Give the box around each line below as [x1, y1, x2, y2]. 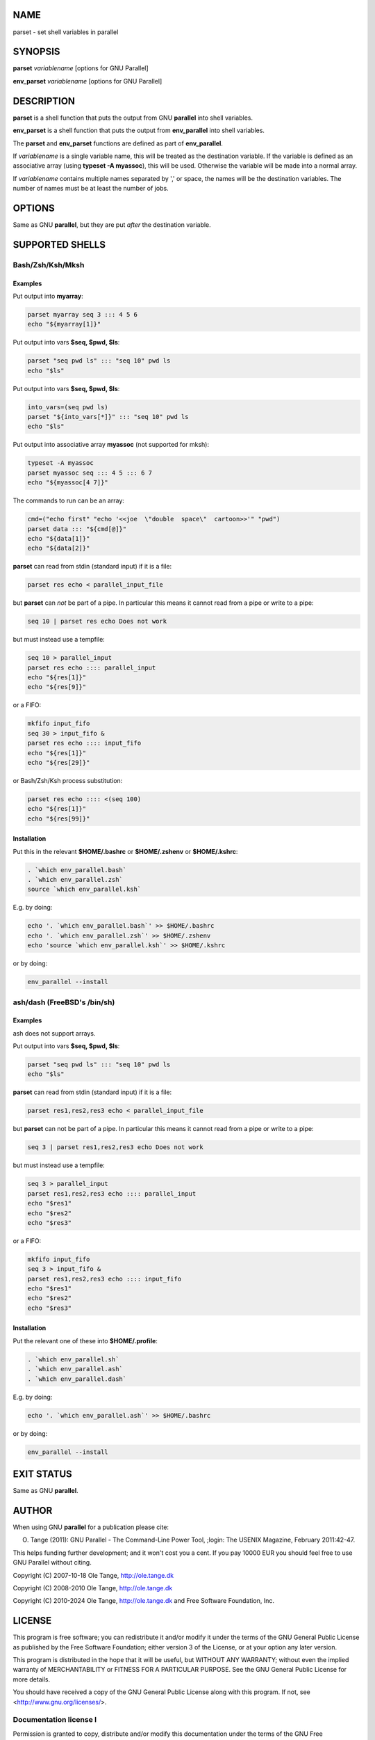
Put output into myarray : [12, 292, 83, 300]
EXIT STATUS [12, 1468, 72, 1480]
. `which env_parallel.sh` [27, 1355, 119, 1363]
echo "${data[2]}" [27, 544, 90, 553]
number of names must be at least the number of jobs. [12, 184, 169, 193]
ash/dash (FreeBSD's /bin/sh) [12, 997, 115, 1007]
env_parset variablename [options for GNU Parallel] [12, 77, 162, 85]
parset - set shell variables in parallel [12, 28, 119, 36]
